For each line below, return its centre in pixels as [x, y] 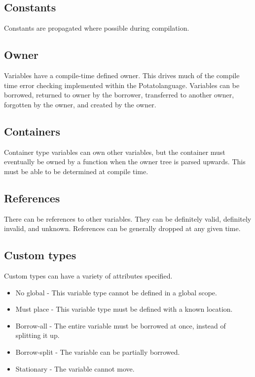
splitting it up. [37, 335]
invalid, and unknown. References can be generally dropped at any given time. [122, 228]
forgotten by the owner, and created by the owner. [80, 104]
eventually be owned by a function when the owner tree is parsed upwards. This [125, 162]
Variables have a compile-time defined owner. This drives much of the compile [122, 75]
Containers [32, 131]
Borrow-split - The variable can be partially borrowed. [98, 352]
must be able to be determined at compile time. [76, 171]
